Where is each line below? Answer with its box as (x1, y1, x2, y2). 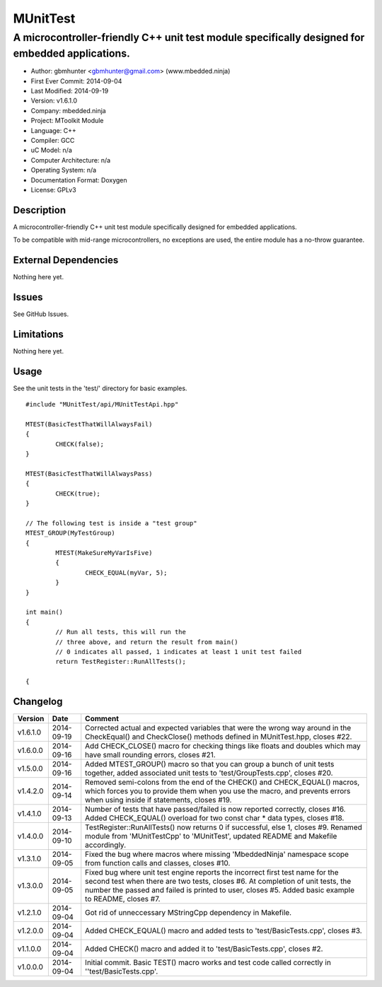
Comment (85, 714, 120, 724)
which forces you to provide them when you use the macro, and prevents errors (85, 786, 351, 796)
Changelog (13, 695, 63, 707)
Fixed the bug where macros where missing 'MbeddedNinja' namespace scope (85, 849, 349, 859)
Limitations (13, 328, 64, 340)
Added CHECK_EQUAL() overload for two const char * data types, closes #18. (85, 813, 345, 823)
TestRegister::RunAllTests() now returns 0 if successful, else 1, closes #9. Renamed (85, 822, 362, 832)
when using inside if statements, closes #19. (85, 795, 232, 805)
